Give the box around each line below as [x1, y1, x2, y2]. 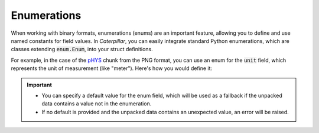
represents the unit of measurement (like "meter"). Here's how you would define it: [11, 65, 213, 72]
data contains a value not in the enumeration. [41, 100, 152, 107]
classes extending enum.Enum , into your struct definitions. [11, 46, 153, 53]
